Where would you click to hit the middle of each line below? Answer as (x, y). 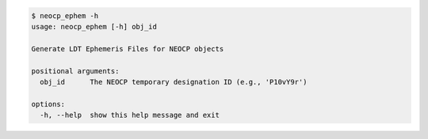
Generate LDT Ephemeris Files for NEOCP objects (128, 49)
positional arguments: (75, 71)
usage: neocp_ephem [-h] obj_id (94, 26)
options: (48, 104)
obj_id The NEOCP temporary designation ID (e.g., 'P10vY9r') (174, 82)
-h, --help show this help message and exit (130, 115)
